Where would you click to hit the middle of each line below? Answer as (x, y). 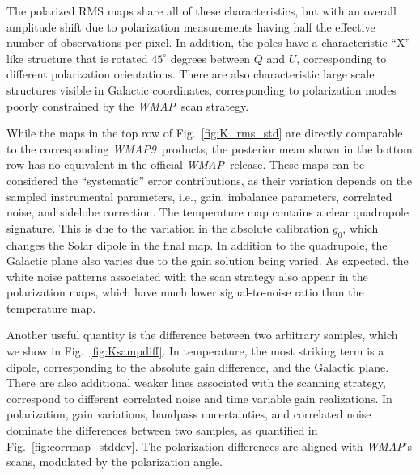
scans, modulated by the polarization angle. (115, 462)
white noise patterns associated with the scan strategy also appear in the (187, 276)
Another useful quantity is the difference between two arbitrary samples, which (202, 335)
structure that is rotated (87, 58)
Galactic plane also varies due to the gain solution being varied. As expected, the (208, 261)
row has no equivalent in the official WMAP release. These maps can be (186, 164)
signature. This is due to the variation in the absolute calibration (168, 227)
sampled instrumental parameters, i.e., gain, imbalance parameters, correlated (199, 196)
